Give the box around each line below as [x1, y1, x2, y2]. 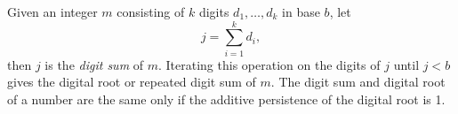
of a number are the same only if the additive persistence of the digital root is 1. [7, 89, 446, 108]
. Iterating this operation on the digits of [157, 55, 381, 73]
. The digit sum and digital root [270, 72, 446, 91]
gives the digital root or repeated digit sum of [7, 72, 256, 91]
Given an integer [7, 3, 98, 20]
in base [282, 3, 320, 20]
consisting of [117, 3, 185, 20]
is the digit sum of [44, 55, 144, 73]
